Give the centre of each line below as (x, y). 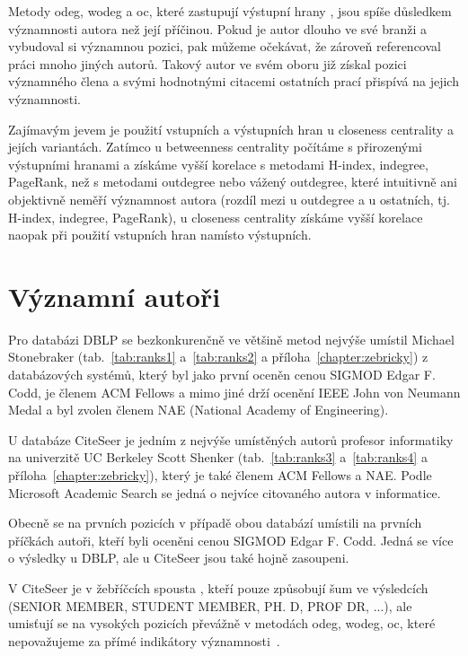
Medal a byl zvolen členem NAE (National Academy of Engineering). (199, 410)
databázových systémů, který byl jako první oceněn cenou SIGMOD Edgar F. (222, 375)
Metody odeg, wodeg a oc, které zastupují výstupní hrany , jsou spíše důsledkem (230, 11)
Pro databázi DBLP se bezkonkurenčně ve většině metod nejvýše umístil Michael (231, 339)
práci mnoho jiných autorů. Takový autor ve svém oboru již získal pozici (208, 63)
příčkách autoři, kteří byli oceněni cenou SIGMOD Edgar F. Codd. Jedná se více (231, 540)
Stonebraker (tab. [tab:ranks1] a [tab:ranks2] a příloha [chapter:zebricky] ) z (218, 357)
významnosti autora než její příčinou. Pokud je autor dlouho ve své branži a (218, 28)
